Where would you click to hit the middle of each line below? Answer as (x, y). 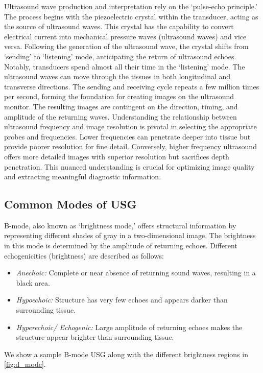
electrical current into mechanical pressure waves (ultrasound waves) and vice (125, 36)
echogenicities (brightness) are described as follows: (84, 255)
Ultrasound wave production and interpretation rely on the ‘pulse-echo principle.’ (131, 6)
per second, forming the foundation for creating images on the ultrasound (119, 96)
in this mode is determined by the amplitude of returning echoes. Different (121, 246)
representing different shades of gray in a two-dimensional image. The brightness (130, 235)
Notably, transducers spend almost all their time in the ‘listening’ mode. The (125, 66)
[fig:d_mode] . (25, 364)
